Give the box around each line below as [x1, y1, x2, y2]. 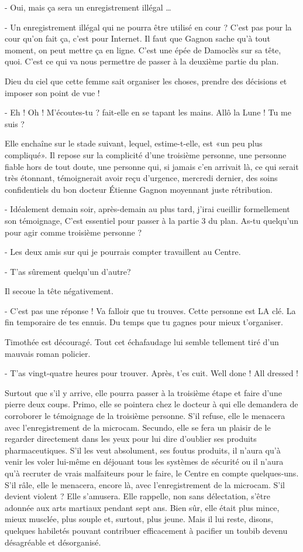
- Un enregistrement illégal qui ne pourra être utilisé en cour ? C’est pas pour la [5, 21, 292, 33]
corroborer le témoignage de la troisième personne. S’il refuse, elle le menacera [5, 410, 285, 422]
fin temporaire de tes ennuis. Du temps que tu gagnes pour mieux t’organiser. [5, 316, 283, 328]
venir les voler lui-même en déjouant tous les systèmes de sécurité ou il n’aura [5, 455, 284, 468]
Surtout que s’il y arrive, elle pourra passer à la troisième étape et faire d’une [5, 386, 282, 398]
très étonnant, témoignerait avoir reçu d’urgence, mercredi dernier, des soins [5, 172, 278, 184]
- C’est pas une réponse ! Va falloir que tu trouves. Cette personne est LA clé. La [5, 304, 296, 316]
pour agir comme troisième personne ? [5, 226, 142, 238]
